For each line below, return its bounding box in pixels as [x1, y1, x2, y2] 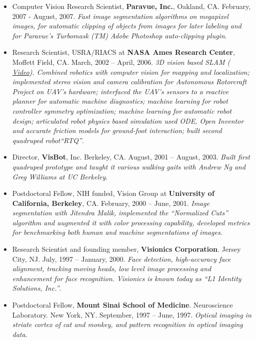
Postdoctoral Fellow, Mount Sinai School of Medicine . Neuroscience [12, 300, 233, 310]
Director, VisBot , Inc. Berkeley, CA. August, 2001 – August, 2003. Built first [12, 152, 250, 162]
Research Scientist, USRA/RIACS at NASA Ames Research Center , [12, 47, 235, 57]
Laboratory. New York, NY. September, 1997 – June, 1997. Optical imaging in [12, 309, 252, 320]
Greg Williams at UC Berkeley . [12, 171, 108, 181]
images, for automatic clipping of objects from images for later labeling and [12, 20, 242, 31]
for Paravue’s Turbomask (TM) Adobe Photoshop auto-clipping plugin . [12, 30, 227, 40]
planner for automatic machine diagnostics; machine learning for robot [12, 96, 228, 106]
